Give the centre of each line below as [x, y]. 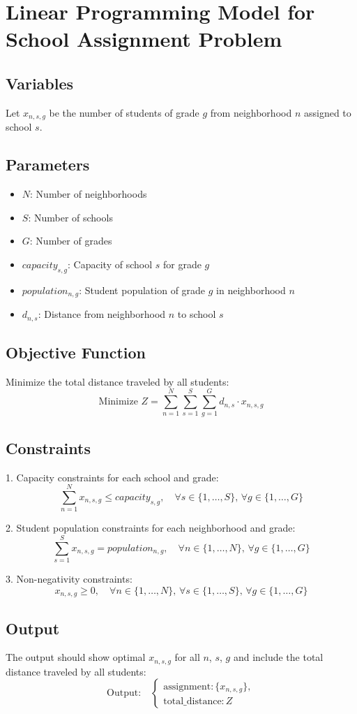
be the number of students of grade [124, 112]
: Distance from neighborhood [102, 314]
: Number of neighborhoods [89, 194]
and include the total [278, 657]
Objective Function [76, 352]
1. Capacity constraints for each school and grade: [112, 477]
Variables [40, 83]
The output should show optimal [76, 657]
